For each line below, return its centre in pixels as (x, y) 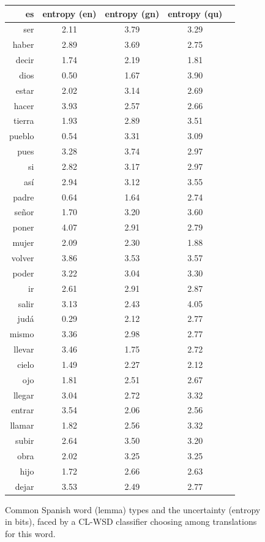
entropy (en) (69, 13)
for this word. (30, 533)
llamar (22, 425)
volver (23, 258)
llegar (24, 395)
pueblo (22, 136)
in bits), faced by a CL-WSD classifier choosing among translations (131, 521)
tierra (24, 120)
